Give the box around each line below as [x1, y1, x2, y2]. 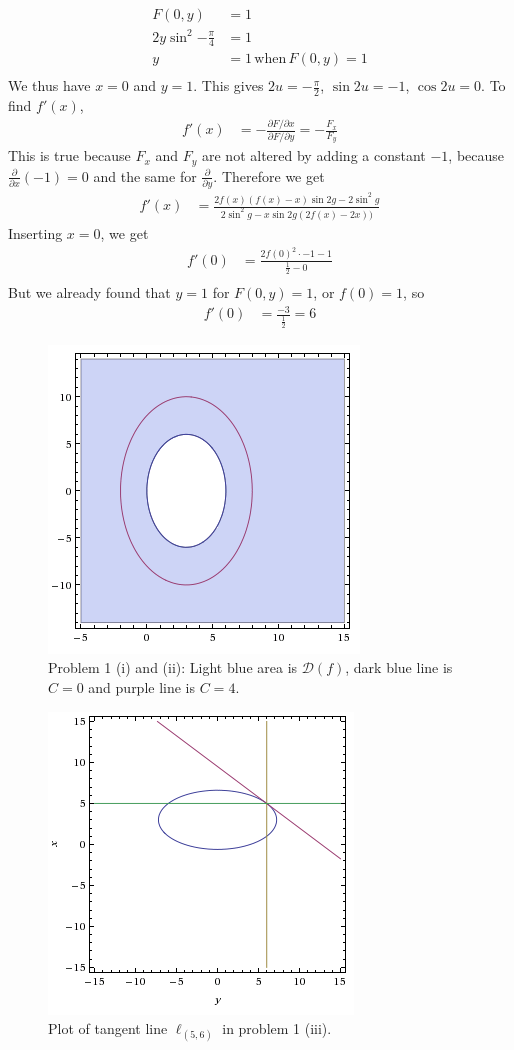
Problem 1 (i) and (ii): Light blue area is [48, 657, 298, 678]
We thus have [8, 75, 91, 96]
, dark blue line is [345, 657, 453, 678]
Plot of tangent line [48, 1018, 168, 1039]
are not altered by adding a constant [202, 145, 426, 166]
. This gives [193, 75, 264, 96]
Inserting [8, 223, 63, 244]
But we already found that [8, 282, 171, 303]
